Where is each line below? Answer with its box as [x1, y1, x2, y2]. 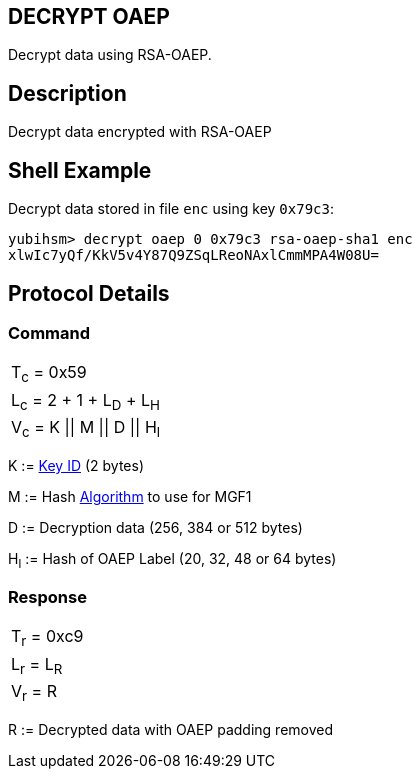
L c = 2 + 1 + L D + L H [11, 389, 160, 413]
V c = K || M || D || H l [11, 416, 161, 440]
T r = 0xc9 [11, 626, 84, 650]
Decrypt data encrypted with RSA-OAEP [8, 123, 272, 141]
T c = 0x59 [11, 362, 87, 386]
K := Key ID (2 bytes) [8, 456, 144, 474]
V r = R [11, 680, 57, 704]
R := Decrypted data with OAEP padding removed [8, 721, 334, 738]
